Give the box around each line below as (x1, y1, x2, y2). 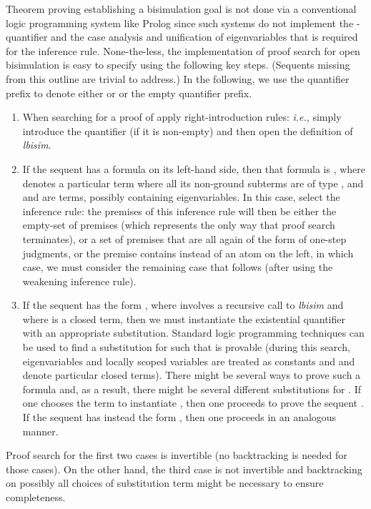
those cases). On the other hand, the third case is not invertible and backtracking (6, 461, 362, 476)
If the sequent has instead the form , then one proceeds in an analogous (22, 410, 337, 425)
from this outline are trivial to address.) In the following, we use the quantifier (6, 71, 350, 86)
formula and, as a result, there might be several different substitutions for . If (22, 381, 361, 396)
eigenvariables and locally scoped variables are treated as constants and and (22, 353, 355, 368)
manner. (22, 423, 59, 438)
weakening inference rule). (22, 273, 137, 288)
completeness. (6, 490, 66, 504)
